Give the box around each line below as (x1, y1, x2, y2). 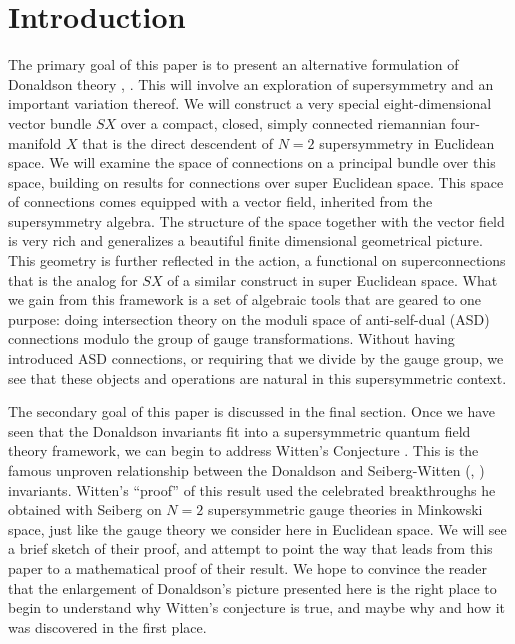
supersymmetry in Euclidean (319, 132, 495, 153)
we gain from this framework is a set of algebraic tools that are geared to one (8, 289, 481, 310)
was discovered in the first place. (8, 616, 207, 637)
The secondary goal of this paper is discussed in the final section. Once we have (8, 401, 496, 422)
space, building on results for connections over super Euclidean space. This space (8, 171, 504, 192)
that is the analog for (8, 269, 138, 290)
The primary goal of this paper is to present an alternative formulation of (8, 54, 459, 75)
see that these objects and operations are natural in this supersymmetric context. (8, 367, 507, 388)
